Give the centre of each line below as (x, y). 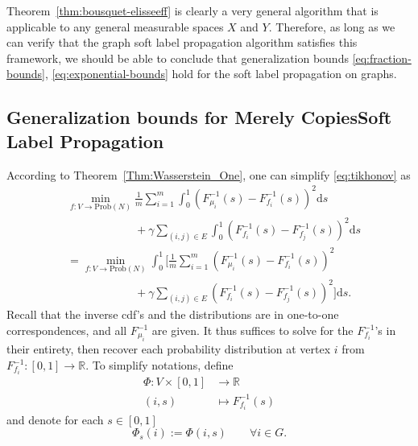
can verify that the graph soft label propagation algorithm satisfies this (182, 42)
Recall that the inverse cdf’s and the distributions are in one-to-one (173, 314)
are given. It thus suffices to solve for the (252, 330)
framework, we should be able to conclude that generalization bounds (178, 58)
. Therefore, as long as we (332, 26)
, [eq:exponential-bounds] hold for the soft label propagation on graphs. (221, 74)
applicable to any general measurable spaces (115, 26)
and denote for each (55, 419)
